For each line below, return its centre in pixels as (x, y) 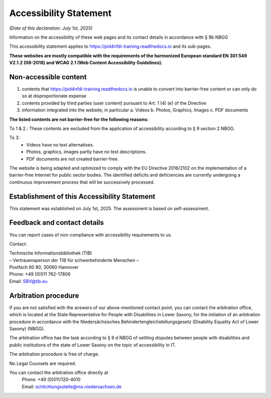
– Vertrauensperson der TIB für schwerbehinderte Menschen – (74, 260)
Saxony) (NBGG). (27, 328)
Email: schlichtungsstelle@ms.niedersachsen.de (72, 386)
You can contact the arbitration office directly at (59, 372)
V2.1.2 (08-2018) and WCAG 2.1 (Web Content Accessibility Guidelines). (86, 63)
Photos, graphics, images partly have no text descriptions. (87, 152)
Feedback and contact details (56, 223)
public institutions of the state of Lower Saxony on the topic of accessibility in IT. (93, 345)
